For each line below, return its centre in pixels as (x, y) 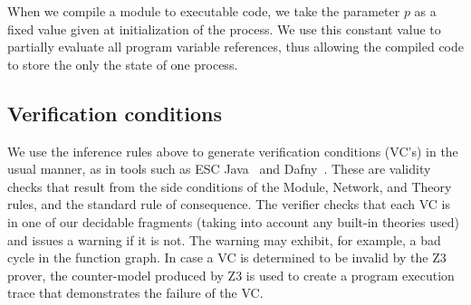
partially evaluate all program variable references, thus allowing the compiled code (235, 47)
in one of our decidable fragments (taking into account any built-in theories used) (233, 221)
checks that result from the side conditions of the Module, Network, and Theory (230, 186)
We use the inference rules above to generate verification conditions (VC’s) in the (233, 151)
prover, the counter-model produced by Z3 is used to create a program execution (231, 275)
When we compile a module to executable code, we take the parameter (204, 11)
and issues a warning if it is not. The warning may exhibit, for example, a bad (224, 239)
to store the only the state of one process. (123, 64)
